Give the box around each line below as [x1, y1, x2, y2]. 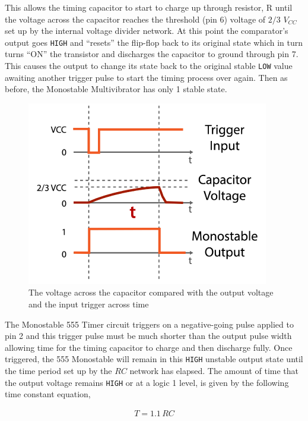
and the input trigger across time [28, 298, 149, 310]
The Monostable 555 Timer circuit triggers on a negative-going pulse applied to [5, 318, 294, 330]
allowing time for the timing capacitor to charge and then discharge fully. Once [5, 341, 293, 353]
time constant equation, [5, 388, 91, 400]
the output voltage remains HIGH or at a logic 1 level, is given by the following [5, 376, 289, 388]
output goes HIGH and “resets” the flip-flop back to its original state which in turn [5, 36, 303, 48]
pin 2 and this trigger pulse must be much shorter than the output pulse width [5, 329, 292, 342]
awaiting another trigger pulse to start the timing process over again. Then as [5, 71, 288, 83]
